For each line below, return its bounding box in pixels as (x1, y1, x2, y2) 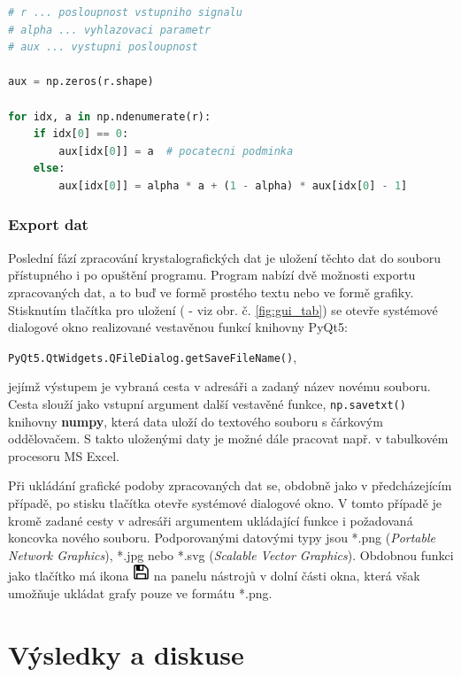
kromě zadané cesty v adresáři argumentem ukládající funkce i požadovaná (8, 511, 413, 529)
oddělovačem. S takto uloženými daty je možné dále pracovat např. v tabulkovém (8, 429, 449, 448)
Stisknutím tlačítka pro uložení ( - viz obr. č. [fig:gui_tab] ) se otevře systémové (8, 300, 438, 319)
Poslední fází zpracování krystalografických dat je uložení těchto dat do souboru (8, 248, 442, 266)
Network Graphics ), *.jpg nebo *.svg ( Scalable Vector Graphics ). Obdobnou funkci (8, 545, 454, 564)
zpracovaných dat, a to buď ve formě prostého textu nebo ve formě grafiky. (8, 282, 414, 301)
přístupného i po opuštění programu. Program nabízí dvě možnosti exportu (8, 265, 416, 284)
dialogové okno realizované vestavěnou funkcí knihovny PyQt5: (8, 318, 348, 336)
